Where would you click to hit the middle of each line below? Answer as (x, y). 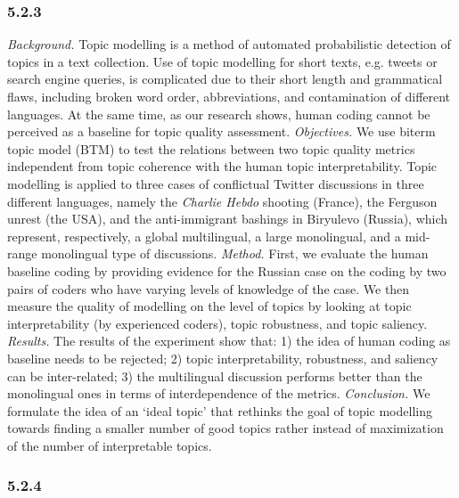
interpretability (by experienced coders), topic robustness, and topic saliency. (217, 323)
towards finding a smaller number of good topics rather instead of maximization (225, 428)
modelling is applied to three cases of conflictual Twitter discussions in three (216, 183)
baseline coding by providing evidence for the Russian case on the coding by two (227, 270)
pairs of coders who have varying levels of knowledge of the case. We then (209, 288)
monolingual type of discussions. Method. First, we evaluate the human (235, 253)
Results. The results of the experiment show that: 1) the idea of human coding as (229, 341)
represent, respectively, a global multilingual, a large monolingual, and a (204, 236)
